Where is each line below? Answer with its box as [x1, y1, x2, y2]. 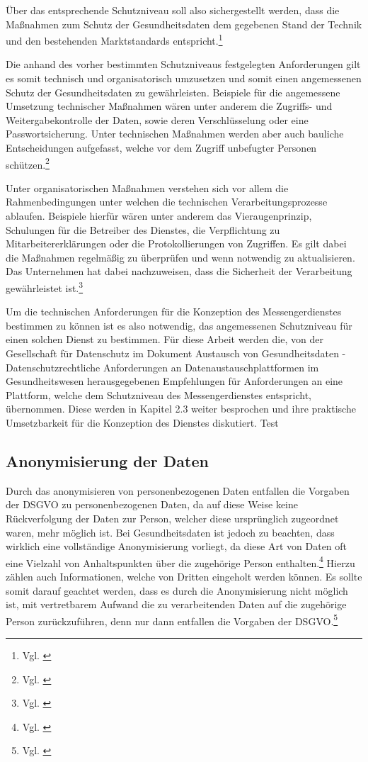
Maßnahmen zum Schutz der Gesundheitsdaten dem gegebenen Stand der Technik [6, 16, 362, 31]
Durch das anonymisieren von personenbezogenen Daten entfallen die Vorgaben [6, 483, 350, 498]
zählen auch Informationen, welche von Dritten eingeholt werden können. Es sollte [6, 569, 362, 584]
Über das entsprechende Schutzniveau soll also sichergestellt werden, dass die [6, 3, 340, 17]
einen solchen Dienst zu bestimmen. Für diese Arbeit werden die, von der [6, 332, 323, 347]
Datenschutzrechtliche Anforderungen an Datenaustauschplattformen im [6, 359, 319, 374]
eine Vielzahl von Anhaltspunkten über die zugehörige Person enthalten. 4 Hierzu [6, 553, 355, 570]
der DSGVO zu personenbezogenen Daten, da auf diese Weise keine [6, 497, 298, 512]
